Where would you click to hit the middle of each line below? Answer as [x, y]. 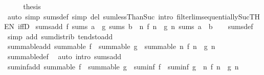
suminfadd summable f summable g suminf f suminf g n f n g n [123, 66]
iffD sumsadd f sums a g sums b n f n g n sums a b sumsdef [136, 26]
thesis [32, 6]
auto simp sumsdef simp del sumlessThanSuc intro [90, 16]
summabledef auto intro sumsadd [64, 56]
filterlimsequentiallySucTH [218, 16]
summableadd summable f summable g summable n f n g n [111, 46]
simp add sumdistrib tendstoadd [60, 36]
